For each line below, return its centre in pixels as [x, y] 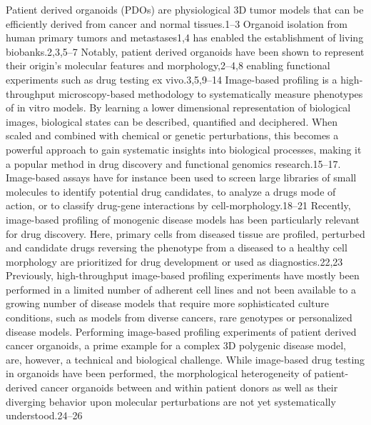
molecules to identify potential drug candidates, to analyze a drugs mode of [171, 191]
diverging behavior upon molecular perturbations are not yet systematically [171, 401]
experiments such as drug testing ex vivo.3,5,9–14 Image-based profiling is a [172, 79]
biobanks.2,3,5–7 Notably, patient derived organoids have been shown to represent [185, 51]
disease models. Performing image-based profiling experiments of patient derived [181, 331]
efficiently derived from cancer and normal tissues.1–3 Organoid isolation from [177, 23]
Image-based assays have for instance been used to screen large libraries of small [181, 177]
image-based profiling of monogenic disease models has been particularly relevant [183, 219]
